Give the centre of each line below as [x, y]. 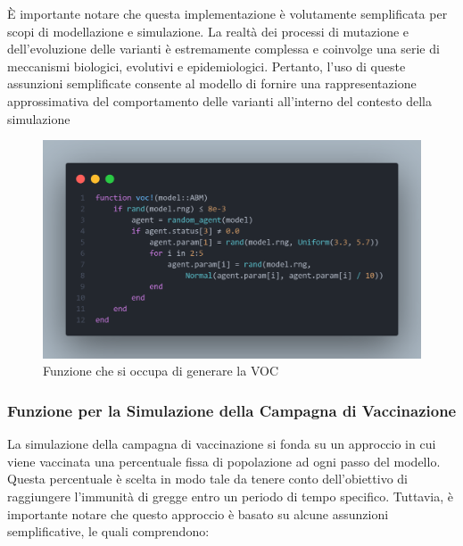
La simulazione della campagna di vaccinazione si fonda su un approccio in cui [222, 444]
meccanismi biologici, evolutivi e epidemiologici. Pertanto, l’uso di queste [207, 66]
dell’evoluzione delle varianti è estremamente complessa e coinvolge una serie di [223, 49]
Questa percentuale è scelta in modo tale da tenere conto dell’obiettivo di [207, 479]
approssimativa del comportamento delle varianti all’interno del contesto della [219, 100]
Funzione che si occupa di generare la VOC [161, 371]
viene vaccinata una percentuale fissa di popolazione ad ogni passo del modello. [224, 461]
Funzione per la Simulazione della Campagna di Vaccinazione [232, 410]
